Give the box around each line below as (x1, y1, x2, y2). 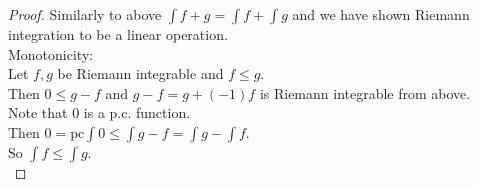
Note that (8, 102, 68, 123)
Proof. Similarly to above (8, 4, 162, 24)
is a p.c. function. (83, 102, 191, 123)
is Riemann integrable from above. (259, 82, 471, 103)
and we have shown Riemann (292, 4, 470, 24)
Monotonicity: (8, 43, 94, 64)
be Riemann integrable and (57, 63, 224, 84)
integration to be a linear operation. (8, 24, 228, 44)
